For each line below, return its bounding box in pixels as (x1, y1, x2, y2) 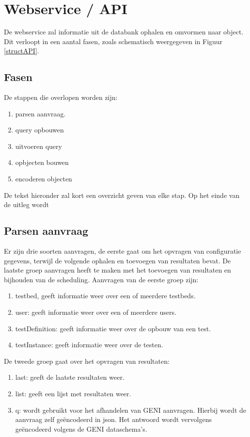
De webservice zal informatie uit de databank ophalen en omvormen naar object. (4, 27, 244, 37)
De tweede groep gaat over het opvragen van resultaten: (4, 356, 170, 366)
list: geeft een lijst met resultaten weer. (15, 388, 131, 398)
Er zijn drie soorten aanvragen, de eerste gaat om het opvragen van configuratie (4, 246, 241, 256)
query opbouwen (15, 125, 64, 135)
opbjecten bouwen (15, 157, 69, 167)
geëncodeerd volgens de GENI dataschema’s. (15, 423, 147, 434)
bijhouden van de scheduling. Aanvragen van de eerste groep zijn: (4, 274, 199, 284)
